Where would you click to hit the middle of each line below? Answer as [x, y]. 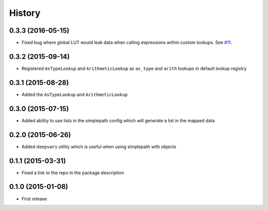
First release [34, 199]
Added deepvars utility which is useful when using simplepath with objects [99, 146]
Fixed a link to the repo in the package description [73, 173]
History [25, 13]
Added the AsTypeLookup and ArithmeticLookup [75, 94]
